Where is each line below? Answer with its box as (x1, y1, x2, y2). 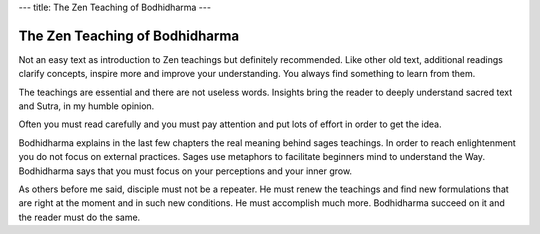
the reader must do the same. (18, 211, 141, 223)
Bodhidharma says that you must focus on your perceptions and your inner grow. (18, 165, 353, 177)
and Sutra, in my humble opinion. (18, 100, 155, 112)
